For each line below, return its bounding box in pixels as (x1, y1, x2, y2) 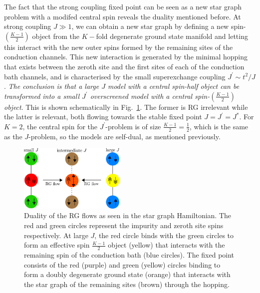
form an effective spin (24, 240, 90, 250)
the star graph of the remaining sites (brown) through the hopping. (24, 279, 230, 289)
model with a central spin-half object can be (107, 81, 240, 91)
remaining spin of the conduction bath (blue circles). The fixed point (24, 250, 235, 260)
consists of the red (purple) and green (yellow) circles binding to (24, 259, 221, 270)
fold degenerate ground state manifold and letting (96, 30, 248, 41)
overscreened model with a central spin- (90, 90, 210, 101)
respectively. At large (24, 230, 88, 240)
